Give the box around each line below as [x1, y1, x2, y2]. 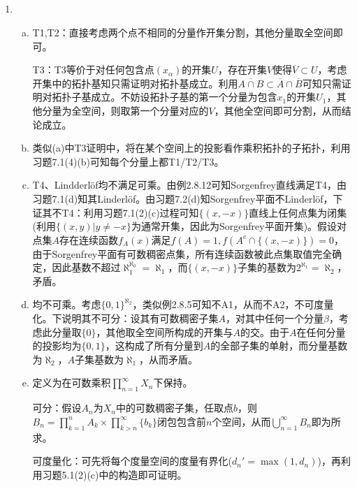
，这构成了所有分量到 [105, 338, 203, 353]
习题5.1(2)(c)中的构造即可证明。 [42, 467, 187, 481]
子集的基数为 [238, 260, 297, 275]
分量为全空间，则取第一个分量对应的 [42, 103, 209, 117]
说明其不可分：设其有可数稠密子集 [61, 311, 219, 326]
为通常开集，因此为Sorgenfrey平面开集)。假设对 [131, 219, 347, 233]
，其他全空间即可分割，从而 [214, 103, 342, 117]
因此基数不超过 [52, 260, 121, 275]
